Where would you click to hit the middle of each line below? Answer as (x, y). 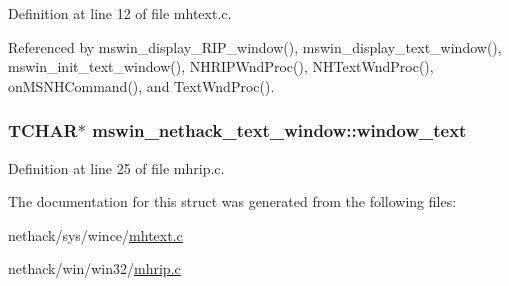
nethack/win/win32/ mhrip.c (94, 268)
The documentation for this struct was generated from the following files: (232, 201)
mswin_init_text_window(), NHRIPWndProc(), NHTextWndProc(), (221, 66)
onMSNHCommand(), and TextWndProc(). (141, 85)
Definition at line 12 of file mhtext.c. (120, 13)
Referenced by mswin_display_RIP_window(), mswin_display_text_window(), (255, 46)
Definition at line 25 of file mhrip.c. (116, 167)
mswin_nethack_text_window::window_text (279, 130)
